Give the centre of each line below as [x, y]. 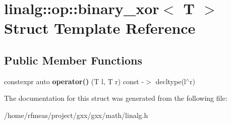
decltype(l [171, 81]
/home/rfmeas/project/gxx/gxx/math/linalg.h [76, 115]
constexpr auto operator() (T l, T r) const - [74, 81]
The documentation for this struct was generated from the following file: [116, 98]
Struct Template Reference [100, 28]
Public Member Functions [73, 60]
